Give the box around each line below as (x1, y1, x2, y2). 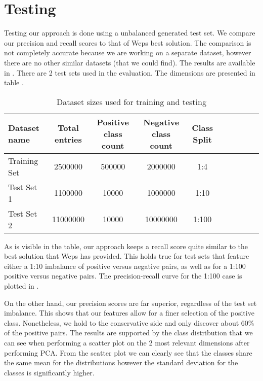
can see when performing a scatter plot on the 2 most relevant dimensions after (4, 337, 250, 348)
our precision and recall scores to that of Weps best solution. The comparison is (4, 37, 251, 48)
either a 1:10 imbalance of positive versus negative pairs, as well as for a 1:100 (4, 260, 246, 271)
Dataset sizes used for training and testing (57, 95, 206, 108)
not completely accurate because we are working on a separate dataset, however (4, 47, 251, 58)
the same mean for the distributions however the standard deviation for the (4, 357, 238, 368)
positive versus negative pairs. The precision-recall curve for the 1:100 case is (4, 270, 242, 281)
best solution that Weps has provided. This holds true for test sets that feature (4, 251, 249, 261)
